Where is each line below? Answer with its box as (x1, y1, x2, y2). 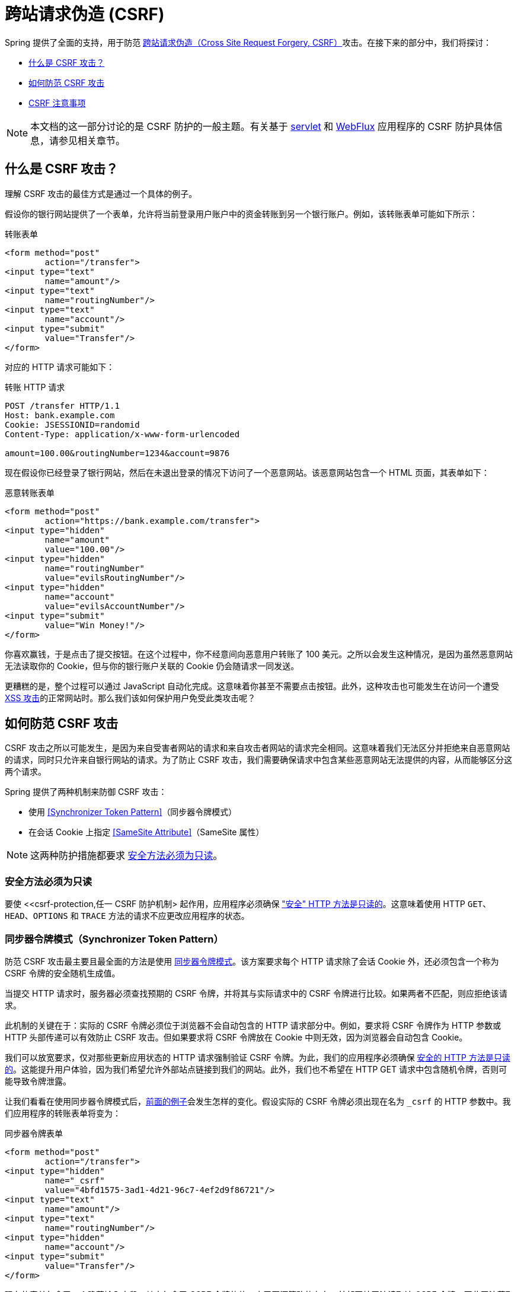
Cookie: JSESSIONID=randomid (5, 419, 140, 429)
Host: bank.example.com (5, 410, 115, 420)
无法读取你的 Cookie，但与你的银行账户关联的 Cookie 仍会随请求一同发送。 (5, 660, 299, 671)
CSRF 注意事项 (28, 97, 86, 108)
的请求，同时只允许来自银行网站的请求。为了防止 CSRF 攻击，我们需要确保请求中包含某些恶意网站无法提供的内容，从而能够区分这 (5, 755, 513, 765)
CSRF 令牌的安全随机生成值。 (5, 968, 120, 978)
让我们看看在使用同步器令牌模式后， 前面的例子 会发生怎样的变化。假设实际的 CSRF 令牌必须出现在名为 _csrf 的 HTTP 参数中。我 (5, 1096, 511, 1106)
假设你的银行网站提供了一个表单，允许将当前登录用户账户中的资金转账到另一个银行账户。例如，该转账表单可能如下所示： (5, 208, 478, 219)
